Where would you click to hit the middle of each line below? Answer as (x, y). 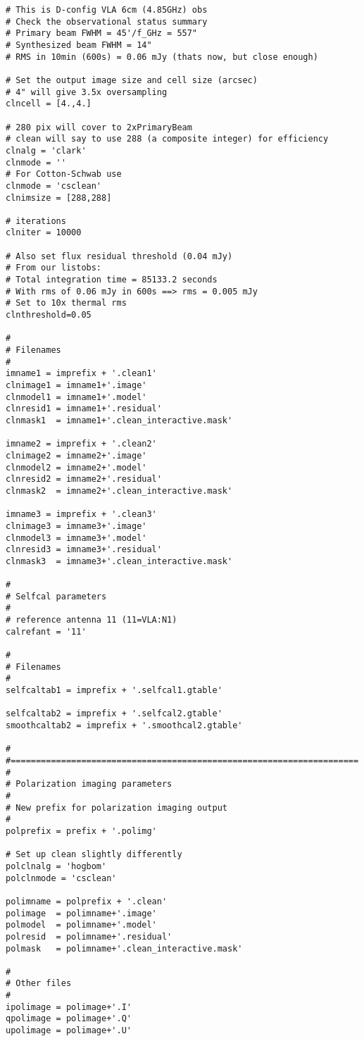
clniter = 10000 (44, 233)
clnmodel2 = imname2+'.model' (76, 467)
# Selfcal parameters (56, 596)
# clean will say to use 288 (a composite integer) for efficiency (167, 139)
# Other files (39, 984)
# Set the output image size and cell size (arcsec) (132, 80)
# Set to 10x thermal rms (66, 303)
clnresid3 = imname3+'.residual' (84, 550)
